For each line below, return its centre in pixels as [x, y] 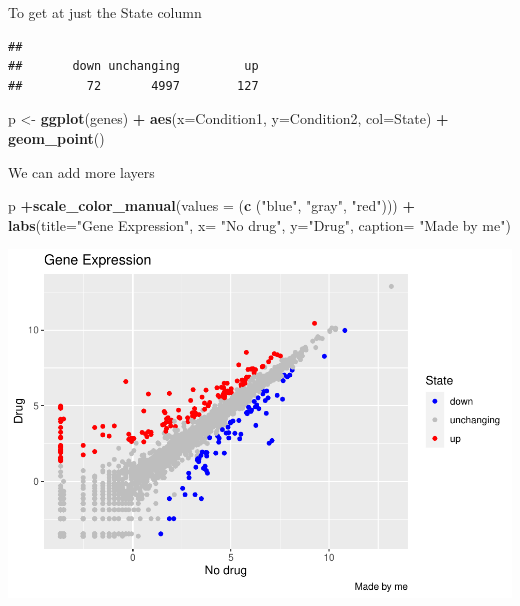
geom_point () [56, 137]
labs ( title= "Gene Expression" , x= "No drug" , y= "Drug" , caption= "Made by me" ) [259, 224]
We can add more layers [81, 171]
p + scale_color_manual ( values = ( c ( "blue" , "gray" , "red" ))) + [211, 205]
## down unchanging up [133, 66]
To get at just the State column [105, 12]
